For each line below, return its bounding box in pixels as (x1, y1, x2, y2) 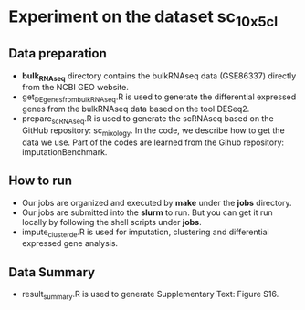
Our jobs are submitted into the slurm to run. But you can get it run (21, 207, 273, 218)
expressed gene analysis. (21, 238, 119, 249)
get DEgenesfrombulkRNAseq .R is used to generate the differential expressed (21, 91, 297, 105)
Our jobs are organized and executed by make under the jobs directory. (21, 197, 293, 208)
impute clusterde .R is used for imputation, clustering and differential (21, 226, 270, 239)
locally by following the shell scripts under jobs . (21, 216, 202, 227)
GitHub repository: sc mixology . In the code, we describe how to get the (21, 125, 285, 138)
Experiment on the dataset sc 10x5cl (8, 6, 279, 30)
